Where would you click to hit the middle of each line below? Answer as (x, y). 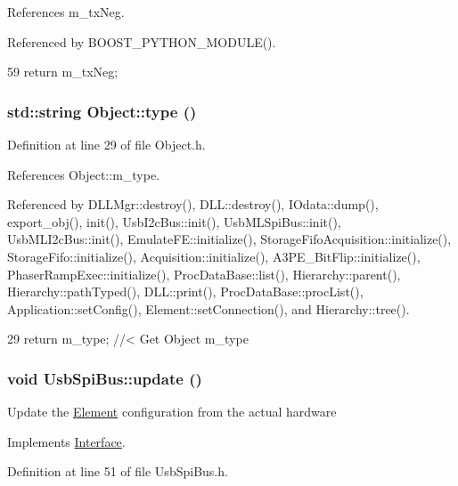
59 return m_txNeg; (63, 72)
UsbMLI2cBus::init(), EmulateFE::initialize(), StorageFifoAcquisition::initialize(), (229, 239)
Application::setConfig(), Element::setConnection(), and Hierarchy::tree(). (209, 308)
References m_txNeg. (66, 12)
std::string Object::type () (102, 111)
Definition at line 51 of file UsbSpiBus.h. (118, 471)
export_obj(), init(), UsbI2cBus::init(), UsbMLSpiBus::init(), (174, 221)
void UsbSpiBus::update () (105, 378)
